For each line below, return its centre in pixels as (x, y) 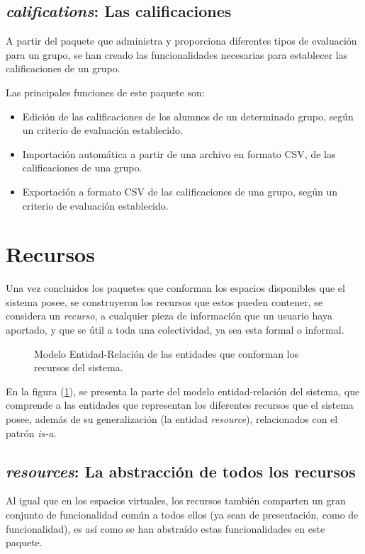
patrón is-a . (31, 433)
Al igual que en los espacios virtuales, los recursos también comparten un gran (176, 501)
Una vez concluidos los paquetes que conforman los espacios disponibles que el (175, 288)
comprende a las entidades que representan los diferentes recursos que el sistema (180, 405)
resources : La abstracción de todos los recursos (181, 471)
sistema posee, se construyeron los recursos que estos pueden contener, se (164, 301)
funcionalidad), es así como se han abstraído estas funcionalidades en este (165, 528)
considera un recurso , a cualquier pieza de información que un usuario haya (169, 316)
